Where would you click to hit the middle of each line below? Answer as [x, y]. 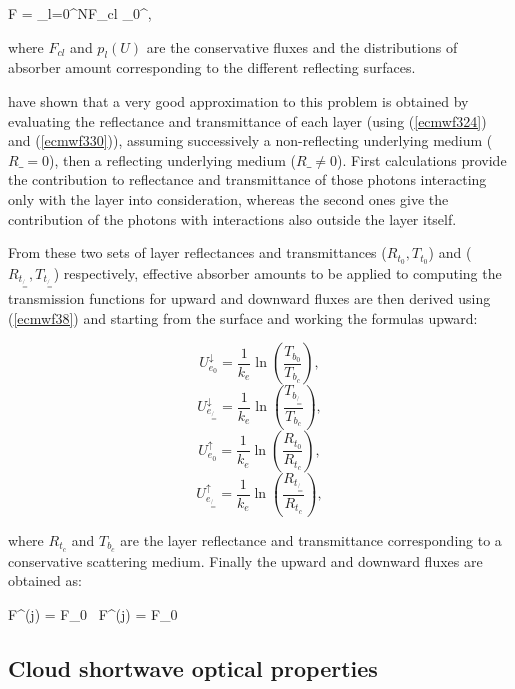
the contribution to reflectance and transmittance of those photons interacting [247, 179]
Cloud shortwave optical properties [193, 668]
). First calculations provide [421, 159]
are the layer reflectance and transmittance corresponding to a [311, 540]
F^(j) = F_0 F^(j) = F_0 [93, 614]
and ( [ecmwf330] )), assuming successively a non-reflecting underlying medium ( [250, 140]
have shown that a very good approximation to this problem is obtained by [238, 100]
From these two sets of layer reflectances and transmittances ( [197, 252]
